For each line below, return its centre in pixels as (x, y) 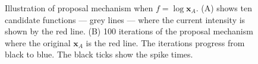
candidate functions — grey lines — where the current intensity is (125, 19)
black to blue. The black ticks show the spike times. (99, 54)
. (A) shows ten (224, 8)
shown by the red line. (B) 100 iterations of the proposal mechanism (129, 31)
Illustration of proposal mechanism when (79, 8)
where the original (38, 42)
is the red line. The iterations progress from (165, 42)
